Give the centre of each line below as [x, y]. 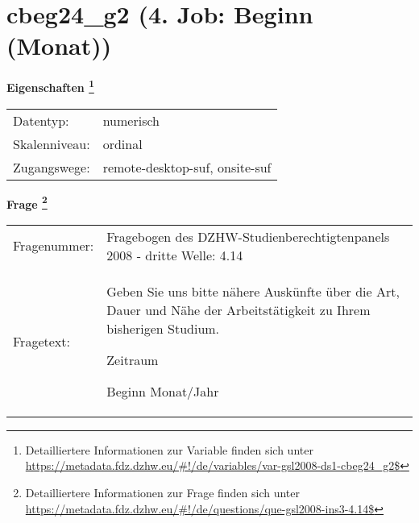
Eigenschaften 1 [50, 86]
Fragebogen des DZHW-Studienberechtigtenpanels [248, 236]
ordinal [122, 143]
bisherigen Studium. [163, 328]
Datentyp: [41, 120]
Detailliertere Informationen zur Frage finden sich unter [163, 492]
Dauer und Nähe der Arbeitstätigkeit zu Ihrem [239, 309]
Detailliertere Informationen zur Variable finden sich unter [169, 449]
